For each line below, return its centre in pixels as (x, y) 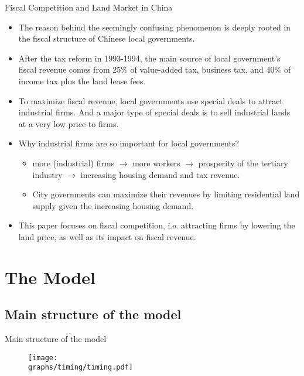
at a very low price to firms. (69, 123)
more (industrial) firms (74, 163)
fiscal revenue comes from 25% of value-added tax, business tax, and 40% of (155, 69)
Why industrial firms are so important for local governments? (129, 143)
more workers (156, 163)
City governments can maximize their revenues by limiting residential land (166, 194)
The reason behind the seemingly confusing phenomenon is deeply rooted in (155, 27)
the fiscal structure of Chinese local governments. (107, 38)
